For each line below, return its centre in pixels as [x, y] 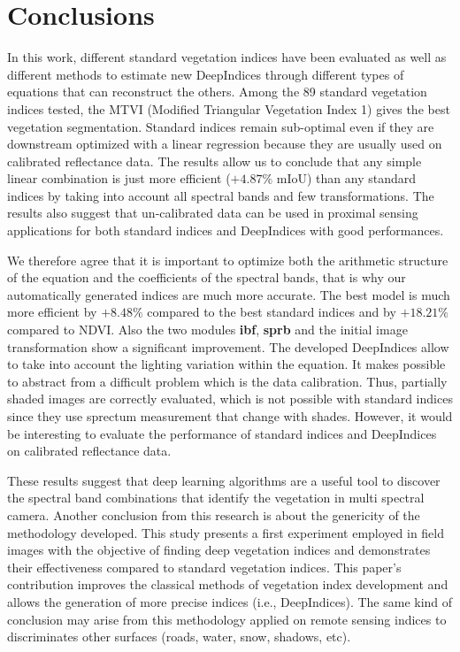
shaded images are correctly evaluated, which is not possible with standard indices [230, 399]
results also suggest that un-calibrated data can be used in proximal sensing [213, 213]
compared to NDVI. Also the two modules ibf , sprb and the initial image [207, 330]
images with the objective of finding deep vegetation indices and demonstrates [219, 550]
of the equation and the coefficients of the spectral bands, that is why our [207, 277]
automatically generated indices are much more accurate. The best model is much [229, 294]
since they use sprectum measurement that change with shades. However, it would [230, 416]
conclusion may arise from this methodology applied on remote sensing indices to [227, 619]
